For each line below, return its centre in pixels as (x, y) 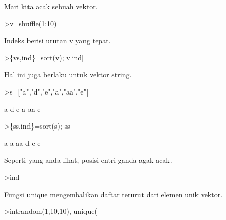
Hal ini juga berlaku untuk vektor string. (68, 74)
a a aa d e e (22, 143)
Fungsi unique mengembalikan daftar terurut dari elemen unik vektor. (114, 194)
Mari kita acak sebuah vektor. (51, 6)
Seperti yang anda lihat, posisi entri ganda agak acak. (88, 160)
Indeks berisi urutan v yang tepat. (58, 40)
